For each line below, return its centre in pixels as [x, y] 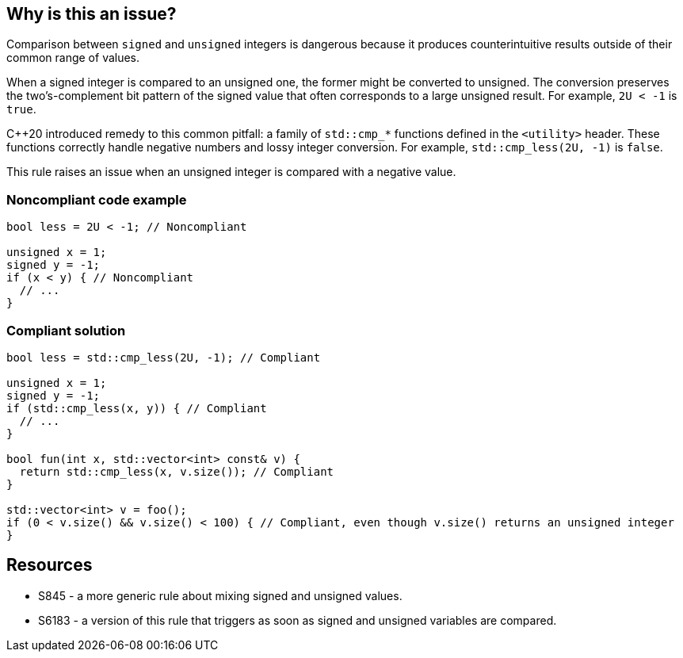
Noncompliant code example [97, 199]
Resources [50, 565]
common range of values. [73, 58]
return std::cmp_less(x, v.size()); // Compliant [177, 471]
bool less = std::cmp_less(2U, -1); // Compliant [164, 357]
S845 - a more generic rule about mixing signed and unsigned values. [220, 595]
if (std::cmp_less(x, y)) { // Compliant [137, 408]
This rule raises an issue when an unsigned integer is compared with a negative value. [231, 172]
